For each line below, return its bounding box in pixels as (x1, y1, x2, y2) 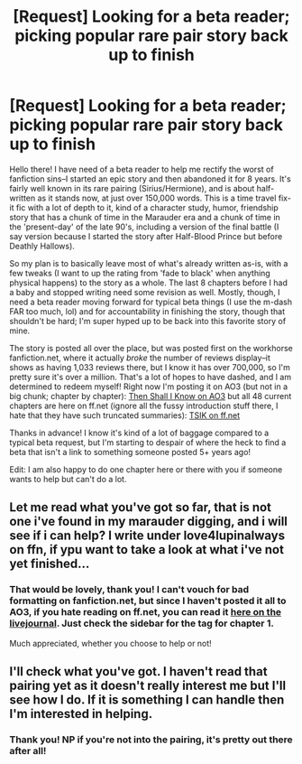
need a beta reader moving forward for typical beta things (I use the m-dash (9, 296, 293, 307)
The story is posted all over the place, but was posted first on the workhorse (9, 342, 293, 353)
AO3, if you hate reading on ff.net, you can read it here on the (9, 606, 282, 619)
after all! (9, 744, 47, 757)
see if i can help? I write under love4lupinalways (9, 528, 286, 544)
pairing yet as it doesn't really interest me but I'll (9, 678, 287, 694)
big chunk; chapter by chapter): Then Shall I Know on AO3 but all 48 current (9, 390, 292, 401)
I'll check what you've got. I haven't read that (9, 664, 268, 679)
